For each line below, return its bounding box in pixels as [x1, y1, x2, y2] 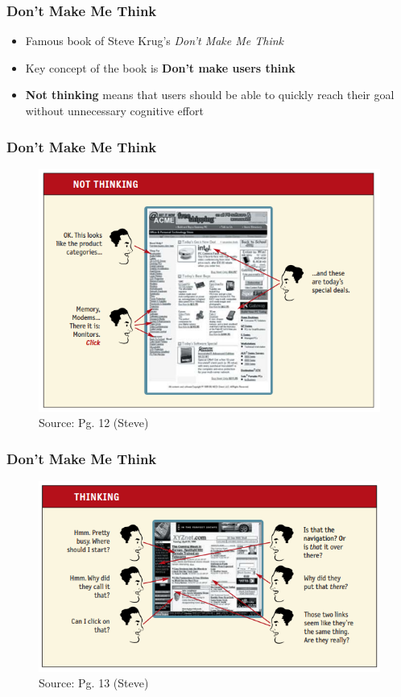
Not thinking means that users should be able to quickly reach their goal [25, 86, 395, 103]
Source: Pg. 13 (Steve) [39, 674, 149, 691]
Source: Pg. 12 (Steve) [39, 414, 149, 431]
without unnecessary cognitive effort [25, 102, 204, 118]
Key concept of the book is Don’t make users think [25, 59, 296, 76]
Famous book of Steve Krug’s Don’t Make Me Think [25, 32, 284, 49]
